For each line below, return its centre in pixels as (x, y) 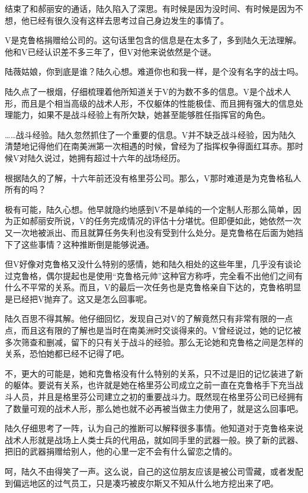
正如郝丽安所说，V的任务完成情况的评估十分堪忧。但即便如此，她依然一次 (157, 221)
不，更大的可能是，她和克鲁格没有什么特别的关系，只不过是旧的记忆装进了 (150, 373)
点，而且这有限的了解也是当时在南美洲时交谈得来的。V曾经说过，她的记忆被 (153, 330)
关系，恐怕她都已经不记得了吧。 (67, 353)
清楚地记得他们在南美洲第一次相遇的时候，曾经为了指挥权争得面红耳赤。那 (150, 146)
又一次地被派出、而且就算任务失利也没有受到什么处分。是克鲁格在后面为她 (150, 232)
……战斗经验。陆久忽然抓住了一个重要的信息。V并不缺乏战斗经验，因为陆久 (150, 134)
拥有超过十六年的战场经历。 (131, 157)
